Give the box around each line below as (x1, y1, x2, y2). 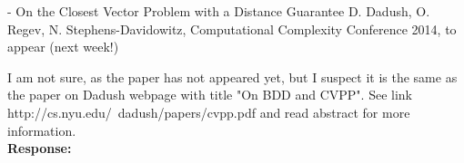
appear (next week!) (7, 37, 119, 56)
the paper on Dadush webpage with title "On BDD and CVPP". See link (7, 85, 413, 104)
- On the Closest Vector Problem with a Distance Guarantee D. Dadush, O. (7, 2, 430, 20)
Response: (7, 139, 72, 158)
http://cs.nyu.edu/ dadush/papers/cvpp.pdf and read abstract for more (7, 102, 410, 121)
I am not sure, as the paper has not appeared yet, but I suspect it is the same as (7, 67, 458, 86)
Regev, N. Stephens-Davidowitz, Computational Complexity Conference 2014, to (7, 19, 457, 38)
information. (7, 120, 76, 139)
